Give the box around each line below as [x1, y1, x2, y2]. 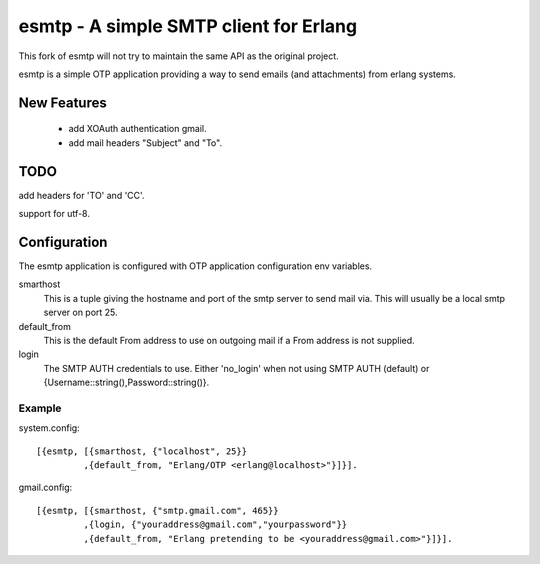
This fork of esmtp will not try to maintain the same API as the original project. [18, 50, 339, 62]
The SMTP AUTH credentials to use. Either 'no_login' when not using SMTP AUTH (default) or [43, 362, 430, 374]
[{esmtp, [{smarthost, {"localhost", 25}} [36, 445, 248, 457]
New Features [18, 94, 107, 111]
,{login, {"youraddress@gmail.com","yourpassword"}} [83, 519, 348, 530]
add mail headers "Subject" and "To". [68, 136, 223, 149]
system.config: [18, 422, 80, 434]
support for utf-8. [18, 208, 90, 220]
